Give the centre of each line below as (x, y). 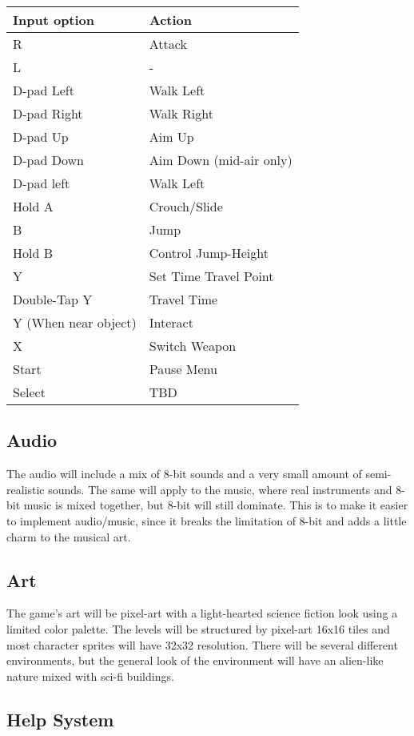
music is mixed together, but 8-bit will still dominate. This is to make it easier (216, 505)
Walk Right (181, 113)
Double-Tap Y (53, 299)
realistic (26, 489)
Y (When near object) (75, 322)
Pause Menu (183, 369)
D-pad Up (41, 137)
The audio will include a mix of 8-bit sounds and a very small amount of (184, 474)
